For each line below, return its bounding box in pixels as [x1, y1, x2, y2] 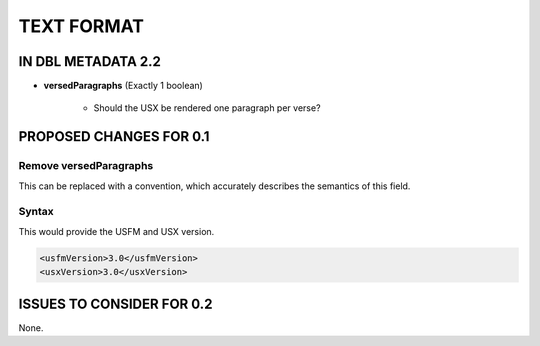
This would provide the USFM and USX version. [18, 225, 215, 237]
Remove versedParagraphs [18, 159, 154, 173]
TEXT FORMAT [18, 15, 145, 37]
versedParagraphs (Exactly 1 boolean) [43, 80, 204, 92]
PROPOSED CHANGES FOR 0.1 [18, 128, 210, 145]
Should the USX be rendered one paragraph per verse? [93, 102, 321, 114]
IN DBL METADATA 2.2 [18, 53, 162, 70]
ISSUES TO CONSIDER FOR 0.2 [18, 295, 213, 312]
